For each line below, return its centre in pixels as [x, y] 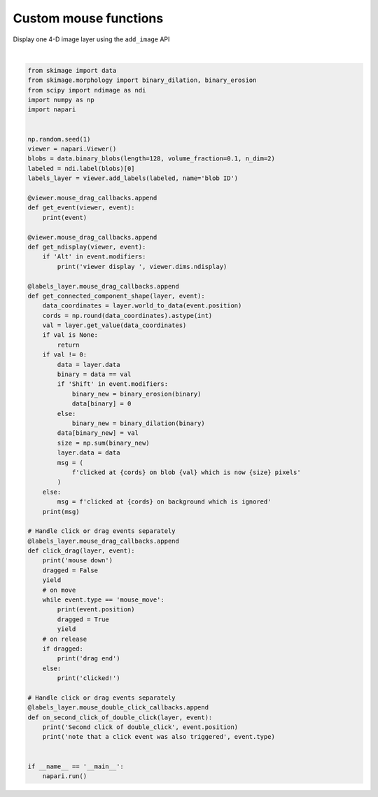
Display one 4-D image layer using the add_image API [91, 39]
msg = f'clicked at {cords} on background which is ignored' [164, 502]
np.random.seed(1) [59, 139]
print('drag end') [89, 659]
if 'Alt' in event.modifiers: [94, 257]
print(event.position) [96, 610]
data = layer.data [89, 365]
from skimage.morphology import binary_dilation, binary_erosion [142, 80]
